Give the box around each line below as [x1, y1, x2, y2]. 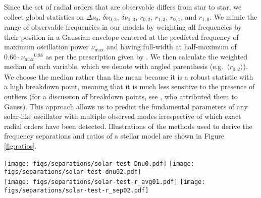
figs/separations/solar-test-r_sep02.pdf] [4, 186, 149, 194]
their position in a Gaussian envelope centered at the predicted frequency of [4, 31, 239, 42]
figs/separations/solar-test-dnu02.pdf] [4, 168, 142, 176]
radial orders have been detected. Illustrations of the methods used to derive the [4, 120, 252, 131]
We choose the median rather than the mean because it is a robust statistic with [4, 71, 253, 82]
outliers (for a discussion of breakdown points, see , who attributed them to [4, 91, 238, 102]
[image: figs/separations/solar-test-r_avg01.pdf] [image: [4, 178, 205, 185]
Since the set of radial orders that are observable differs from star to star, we [4, 2, 242, 12]
